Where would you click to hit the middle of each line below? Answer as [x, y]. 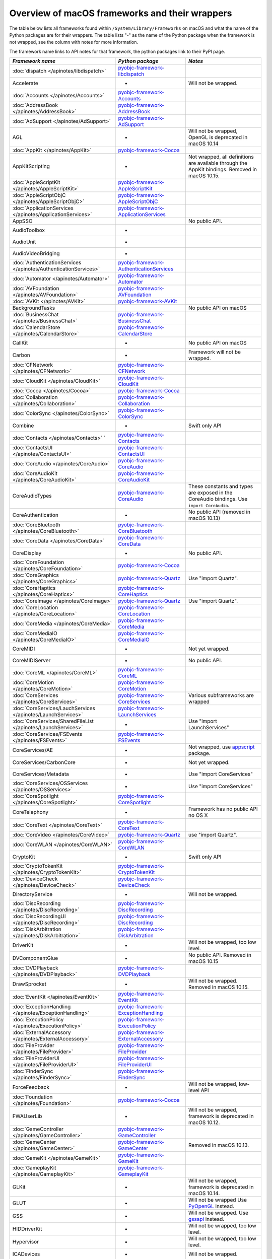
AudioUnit [24, 242]
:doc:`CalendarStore [36, 327]
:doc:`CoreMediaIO [35, 634]
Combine [23, 426]
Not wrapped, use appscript [221, 747]
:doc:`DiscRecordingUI [39, 917]
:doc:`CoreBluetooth [36, 525]
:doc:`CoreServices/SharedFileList [53, 721]
